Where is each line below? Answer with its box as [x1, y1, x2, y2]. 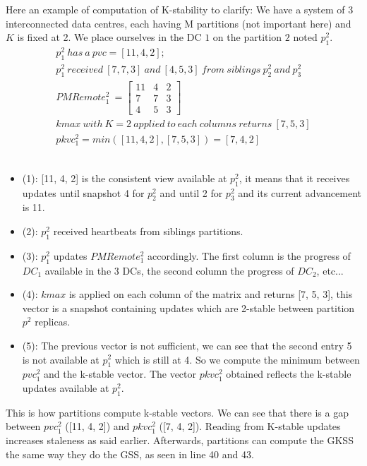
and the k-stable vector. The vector [44, 366, 197, 381]
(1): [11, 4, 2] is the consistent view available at [22, 170, 227, 185]
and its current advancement [238, 185, 362, 200]
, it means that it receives [239, 170, 350, 185]
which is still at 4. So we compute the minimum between [114, 352, 360, 366]
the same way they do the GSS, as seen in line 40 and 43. [6, 446, 254, 461]
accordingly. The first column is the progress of [148, 248, 351, 263]
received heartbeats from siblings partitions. [53, 224, 243, 238]
